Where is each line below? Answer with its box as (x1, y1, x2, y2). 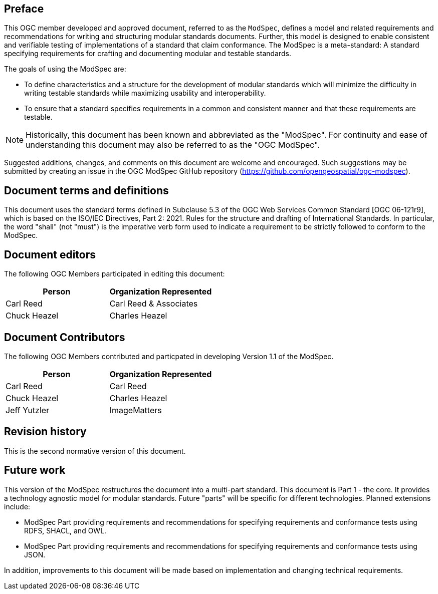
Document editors (4, 248, 96, 261)
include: (4, 502, 31, 511)
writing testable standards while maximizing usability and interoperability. (24, 89, 266, 98)
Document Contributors (4, 331, 125, 344)
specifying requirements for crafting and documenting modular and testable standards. (4, 49, 291, 58)
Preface (4, 3, 44, 15)
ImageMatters (109, 405, 162, 415)
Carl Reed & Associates (109, 299, 198, 309)
